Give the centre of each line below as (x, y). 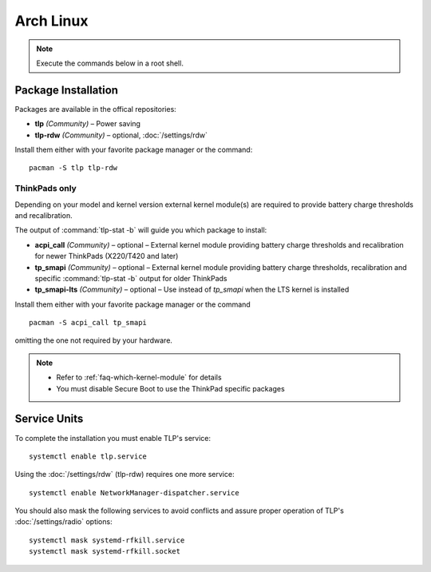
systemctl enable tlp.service (88, 456)
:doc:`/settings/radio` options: (63, 522)
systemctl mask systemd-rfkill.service (107, 540)
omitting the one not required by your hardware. (94, 340)
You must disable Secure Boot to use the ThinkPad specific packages (170, 388)
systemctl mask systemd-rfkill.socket (105, 552)
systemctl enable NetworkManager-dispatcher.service (134, 493)
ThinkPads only (46, 189)
